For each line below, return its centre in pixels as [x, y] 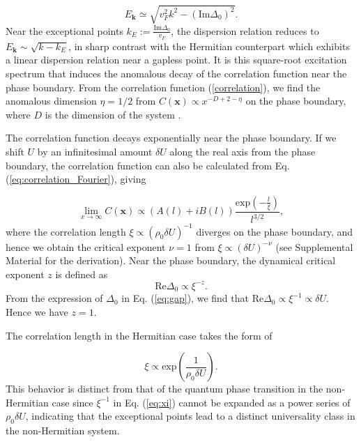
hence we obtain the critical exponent [86, 246]
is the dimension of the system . [113, 114]
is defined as [82, 274]
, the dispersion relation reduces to [245, 30]
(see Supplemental [314, 246]
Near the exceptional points [64, 30]
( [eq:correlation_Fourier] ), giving [76, 179]
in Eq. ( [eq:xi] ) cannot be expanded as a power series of [232, 402]
